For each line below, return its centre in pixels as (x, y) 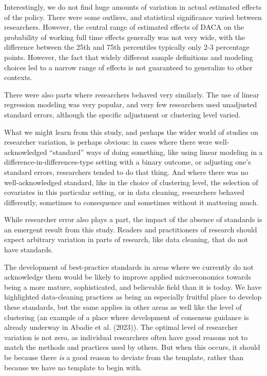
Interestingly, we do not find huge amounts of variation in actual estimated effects (133, 7)
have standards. (29, 250)
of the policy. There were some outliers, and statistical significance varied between (133, 17)
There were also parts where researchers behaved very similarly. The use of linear (132, 94)
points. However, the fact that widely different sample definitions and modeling (129, 57)
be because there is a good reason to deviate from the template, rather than (124, 357)
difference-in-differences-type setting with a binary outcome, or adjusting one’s (128, 162)
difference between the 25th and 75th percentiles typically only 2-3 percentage (127, 47)
